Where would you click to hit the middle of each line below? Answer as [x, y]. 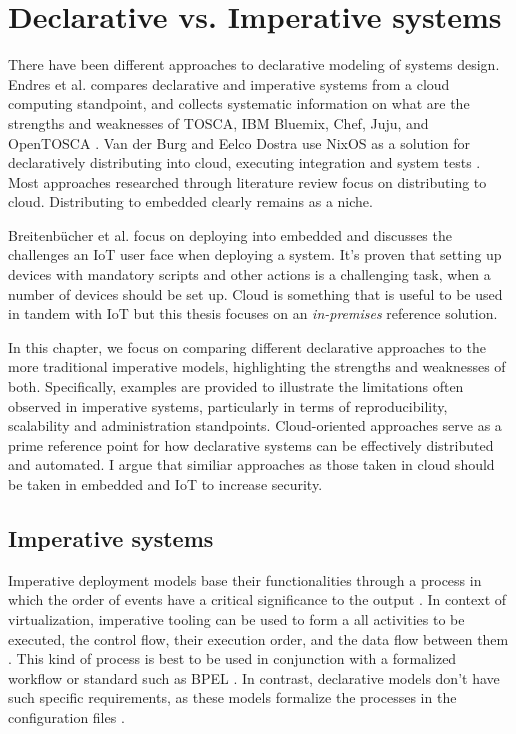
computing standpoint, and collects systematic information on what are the [239, 103]
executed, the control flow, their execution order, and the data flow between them [258, 638]
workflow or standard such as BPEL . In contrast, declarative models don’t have [254, 677]
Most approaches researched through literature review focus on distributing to [247, 181]
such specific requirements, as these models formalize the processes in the [232, 697]
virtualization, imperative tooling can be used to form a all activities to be [236, 618]
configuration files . [66, 716]
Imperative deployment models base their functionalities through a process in [245, 579]
